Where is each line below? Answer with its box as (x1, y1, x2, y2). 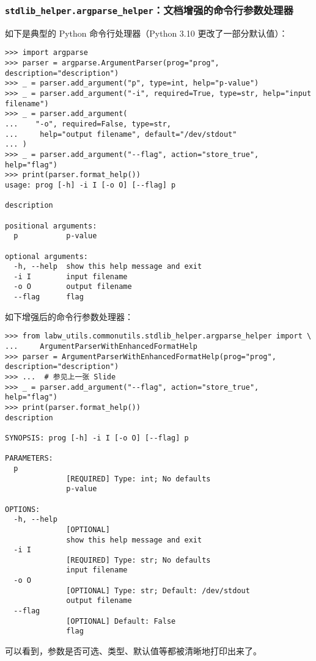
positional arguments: (5, 221, 97, 230)
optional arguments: (5, 252, 89, 261)
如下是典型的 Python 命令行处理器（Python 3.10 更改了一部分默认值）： (5, 26, 288, 39)
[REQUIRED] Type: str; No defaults (66, 555, 211, 564)
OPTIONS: (5, 505, 40, 514)
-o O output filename (13, 282, 132, 291)
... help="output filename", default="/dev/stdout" (5, 130, 237, 139)
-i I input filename (13, 272, 128, 281)
